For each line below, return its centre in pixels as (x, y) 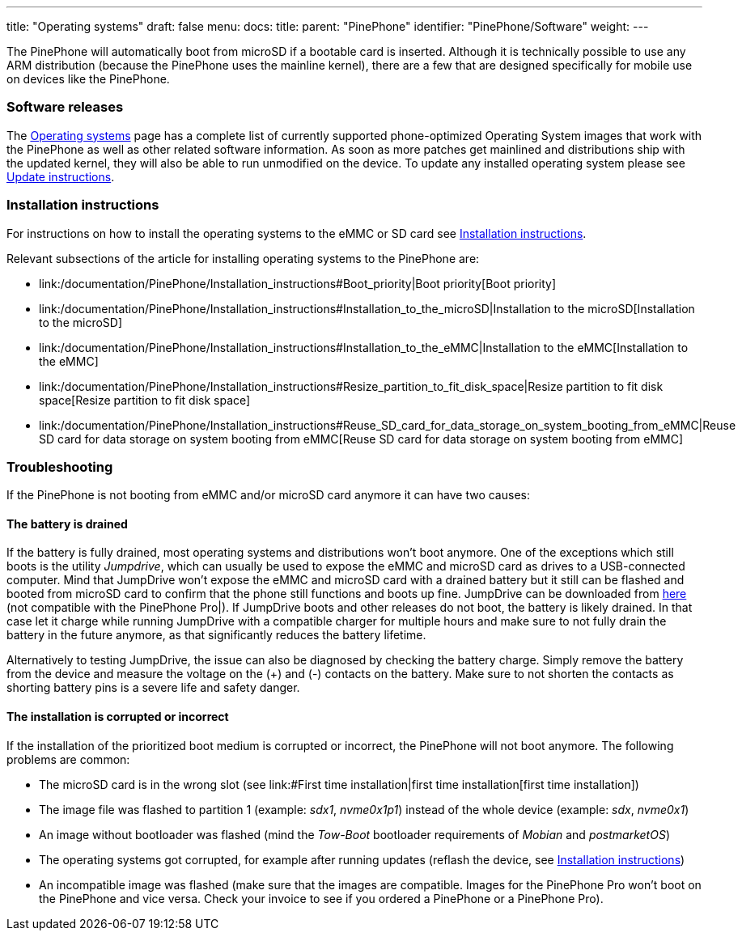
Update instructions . (61, 176)
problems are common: (68, 759)
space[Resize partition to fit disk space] (145, 400)
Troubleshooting (60, 466)
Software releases (65, 107)
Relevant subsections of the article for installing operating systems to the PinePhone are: (243, 258)
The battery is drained (67, 524)
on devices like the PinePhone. (88, 79)
